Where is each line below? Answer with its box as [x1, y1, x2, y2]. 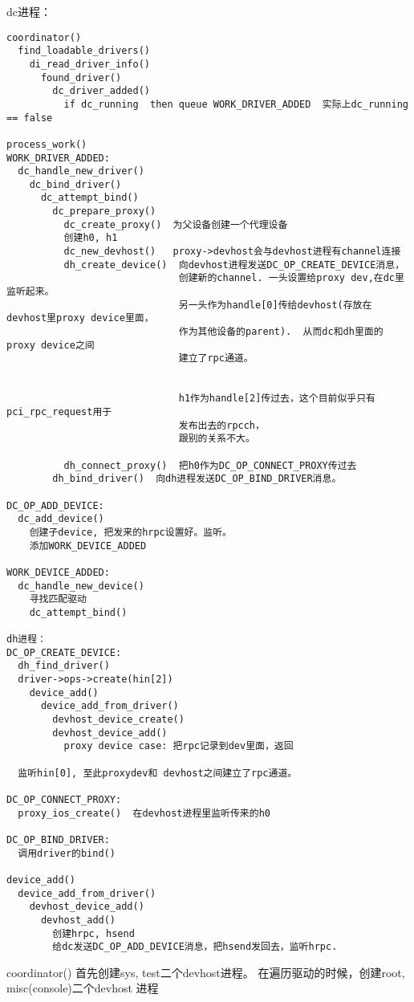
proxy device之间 [6, 339, 95, 351]
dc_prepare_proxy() [52, 206, 156, 218]
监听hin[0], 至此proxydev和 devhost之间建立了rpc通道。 [18, 767, 298, 779]
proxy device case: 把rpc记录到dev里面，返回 [63, 740, 294, 752]
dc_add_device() [18, 513, 104, 525]
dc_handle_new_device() [18, 580, 144, 592]
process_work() [6, 138, 87, 150]
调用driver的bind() [18, 847, 116, 859]
